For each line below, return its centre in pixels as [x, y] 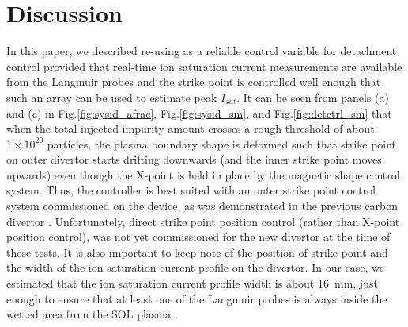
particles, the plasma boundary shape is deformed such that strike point [222, 143]
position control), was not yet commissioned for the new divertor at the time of [198, 237]
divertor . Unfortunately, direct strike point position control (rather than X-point [203, 221]
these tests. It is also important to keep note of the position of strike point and [197, 252]
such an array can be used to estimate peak [112, 97]
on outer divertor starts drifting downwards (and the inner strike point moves [194, 159]
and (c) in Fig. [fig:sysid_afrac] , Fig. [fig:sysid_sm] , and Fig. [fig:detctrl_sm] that [199, 113]
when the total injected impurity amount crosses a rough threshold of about [191, 128]
